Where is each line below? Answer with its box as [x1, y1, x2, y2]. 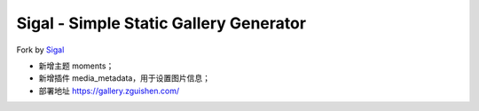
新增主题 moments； [38, 60, 114, 71]
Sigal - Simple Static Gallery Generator [16, 13, 306, 33]
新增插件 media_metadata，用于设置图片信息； [38, 73, 210, 83]
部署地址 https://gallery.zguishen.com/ [38, 85, 180, 96]
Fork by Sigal [16, 44, 65, 55]
